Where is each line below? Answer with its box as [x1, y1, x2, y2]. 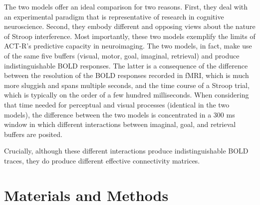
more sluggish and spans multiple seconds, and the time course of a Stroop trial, [4, 79, 250, 90]
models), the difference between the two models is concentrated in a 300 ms [4, 109, 235, 119]
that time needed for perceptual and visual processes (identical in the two [4, 99, 230, 109]
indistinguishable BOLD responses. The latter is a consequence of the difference [4, 60, 248, 70]
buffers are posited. [4, 128, 62, 139]
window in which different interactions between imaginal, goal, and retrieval [4, 119, 236, 129]
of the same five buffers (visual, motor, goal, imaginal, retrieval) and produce [4, 50, 240, 60]
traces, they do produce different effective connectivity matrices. [4, 155, 200, 165]
